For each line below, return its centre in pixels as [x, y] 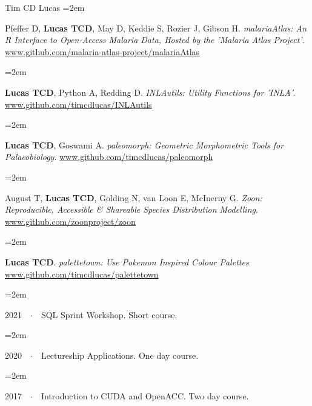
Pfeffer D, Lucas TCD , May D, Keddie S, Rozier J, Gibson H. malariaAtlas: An [156, 28]
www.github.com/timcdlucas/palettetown [82, 274]
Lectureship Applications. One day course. [120, 355]
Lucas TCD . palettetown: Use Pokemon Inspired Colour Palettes [127, 261]
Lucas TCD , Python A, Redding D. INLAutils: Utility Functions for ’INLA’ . [150, 92]
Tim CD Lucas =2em [45, 7]
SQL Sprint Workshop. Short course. [109, 314]
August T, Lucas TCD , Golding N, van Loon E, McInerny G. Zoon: [134, 197]
